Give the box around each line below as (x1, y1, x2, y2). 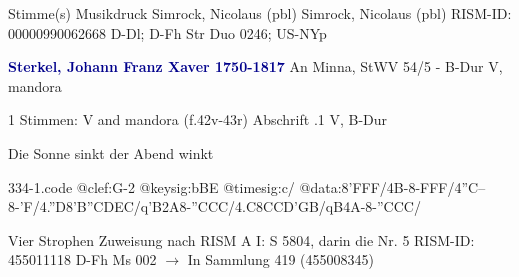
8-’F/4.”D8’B (8, 196, 87, 217)
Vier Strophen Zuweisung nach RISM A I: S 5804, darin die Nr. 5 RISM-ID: (8, 229, 475, 250)
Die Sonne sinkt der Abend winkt (8, 142, 214, 163)
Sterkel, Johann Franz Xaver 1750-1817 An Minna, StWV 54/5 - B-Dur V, (8, 56, 503, 77)
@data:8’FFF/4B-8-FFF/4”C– (299, 176, 486, 197)
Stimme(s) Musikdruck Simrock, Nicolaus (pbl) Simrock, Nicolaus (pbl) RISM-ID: (8, 3, 512, 23)
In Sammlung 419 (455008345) (187, 249, 374, 270)
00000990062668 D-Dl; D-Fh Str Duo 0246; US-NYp (8, 22, 327, 43)
